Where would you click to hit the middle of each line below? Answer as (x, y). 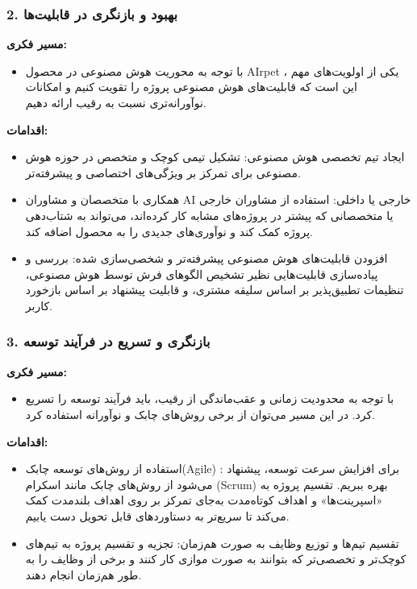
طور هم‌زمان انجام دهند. (83, 574)
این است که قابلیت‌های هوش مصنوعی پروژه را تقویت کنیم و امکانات (191, 87)
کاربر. (39, 305)
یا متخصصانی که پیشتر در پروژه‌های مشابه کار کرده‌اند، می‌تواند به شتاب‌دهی (209, 215)
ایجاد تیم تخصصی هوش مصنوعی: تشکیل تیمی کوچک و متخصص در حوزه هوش (215, 157)
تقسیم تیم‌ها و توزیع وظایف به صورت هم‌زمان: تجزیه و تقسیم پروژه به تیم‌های (212, 543)
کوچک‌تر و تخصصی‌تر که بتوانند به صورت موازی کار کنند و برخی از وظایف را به (216, 559)
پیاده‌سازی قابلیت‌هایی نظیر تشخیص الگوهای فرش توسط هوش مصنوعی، (202, 274)
